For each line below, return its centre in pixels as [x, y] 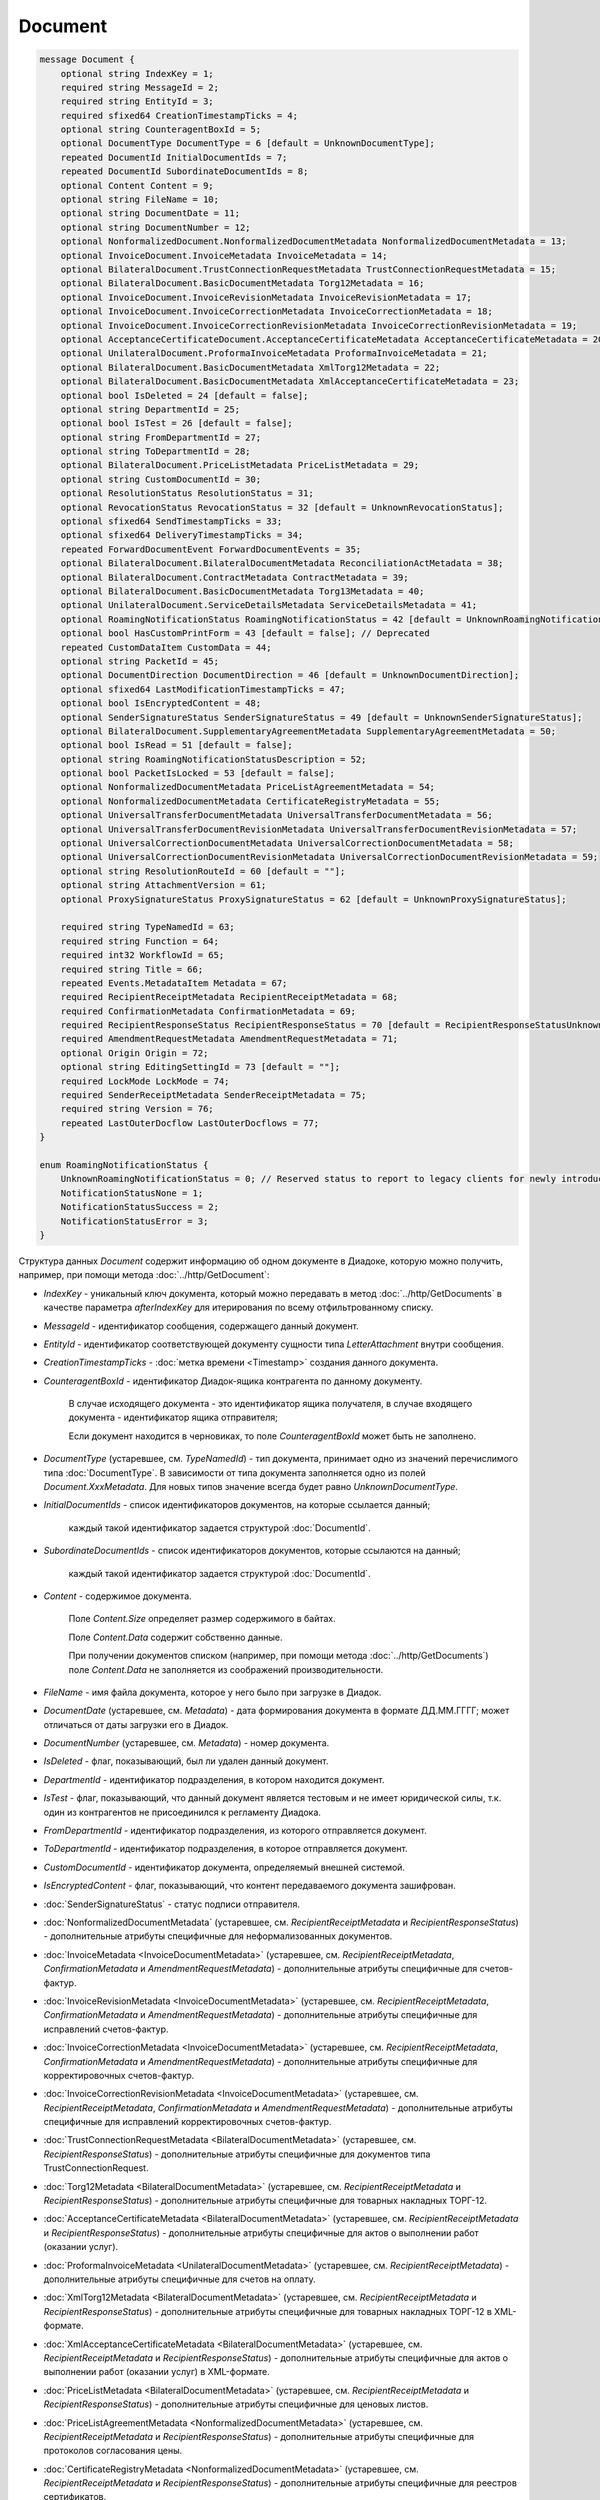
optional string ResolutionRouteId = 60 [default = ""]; [203, 871]
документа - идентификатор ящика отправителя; [173, 1417]
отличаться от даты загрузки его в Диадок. [136, 1724]
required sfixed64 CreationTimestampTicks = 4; [179, 115]
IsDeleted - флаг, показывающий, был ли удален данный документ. [186, 1761]
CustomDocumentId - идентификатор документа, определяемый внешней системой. [224, 1867]
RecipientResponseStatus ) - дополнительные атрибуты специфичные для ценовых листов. [236, 2404]
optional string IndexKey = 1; [137, 73]
